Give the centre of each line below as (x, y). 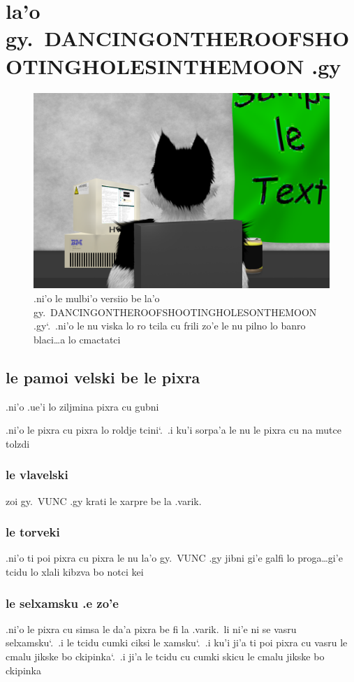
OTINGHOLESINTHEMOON (155, 65)
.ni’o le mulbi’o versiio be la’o (97, 298)
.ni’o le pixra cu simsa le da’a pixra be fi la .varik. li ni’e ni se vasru (151, 628)
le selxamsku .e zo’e (62, 603)
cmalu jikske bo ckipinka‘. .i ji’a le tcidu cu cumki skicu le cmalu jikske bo (165, 656)
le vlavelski (37, 475)
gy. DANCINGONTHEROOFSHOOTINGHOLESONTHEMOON (175, 312)
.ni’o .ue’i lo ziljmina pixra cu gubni (82, 406)
